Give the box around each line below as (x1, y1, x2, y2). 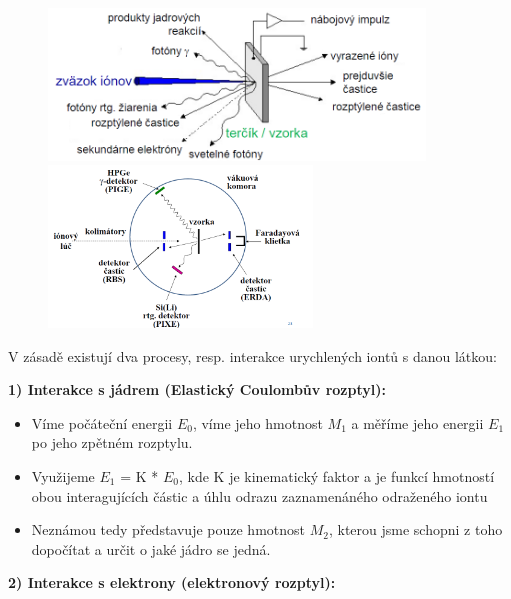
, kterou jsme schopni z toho (328, 519, 503, 540)
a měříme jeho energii (351, 412, 484, 433)
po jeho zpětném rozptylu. (31, 432, 193, 453)
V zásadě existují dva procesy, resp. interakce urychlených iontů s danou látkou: (8, 345, 497, 366)
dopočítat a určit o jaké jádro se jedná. (31, 538, 271, 559)
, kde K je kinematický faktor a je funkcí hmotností (178, 465, 495, 486)
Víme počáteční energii (31, 412, 173, 433)
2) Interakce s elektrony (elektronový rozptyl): (8, 572, 336, 593)
